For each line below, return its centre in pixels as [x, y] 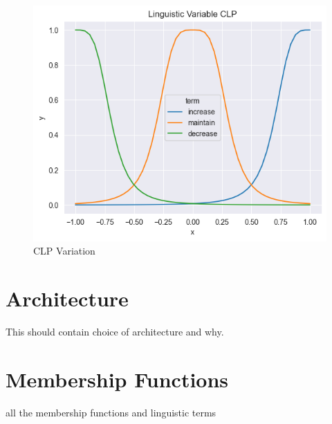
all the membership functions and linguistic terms [111, 412]
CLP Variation [64, 251]
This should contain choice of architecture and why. [115, 331]
